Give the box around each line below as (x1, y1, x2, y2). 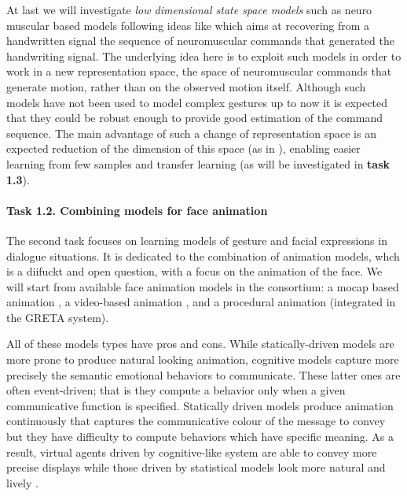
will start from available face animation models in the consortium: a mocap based (6, 278, 399, 294)
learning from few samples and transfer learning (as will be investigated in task (6, 155, 390, 172)
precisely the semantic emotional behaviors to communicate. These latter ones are (6, 366, 401, 383)
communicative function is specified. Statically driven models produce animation (6, 397, 394, 413)
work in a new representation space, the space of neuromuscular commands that (6, 63, 392, 80)
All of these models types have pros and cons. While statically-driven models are (6, 335, 394, 352)
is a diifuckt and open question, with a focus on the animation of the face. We (6, 263, 383, 279)
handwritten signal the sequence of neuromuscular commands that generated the (6, 32, 394, 49)
